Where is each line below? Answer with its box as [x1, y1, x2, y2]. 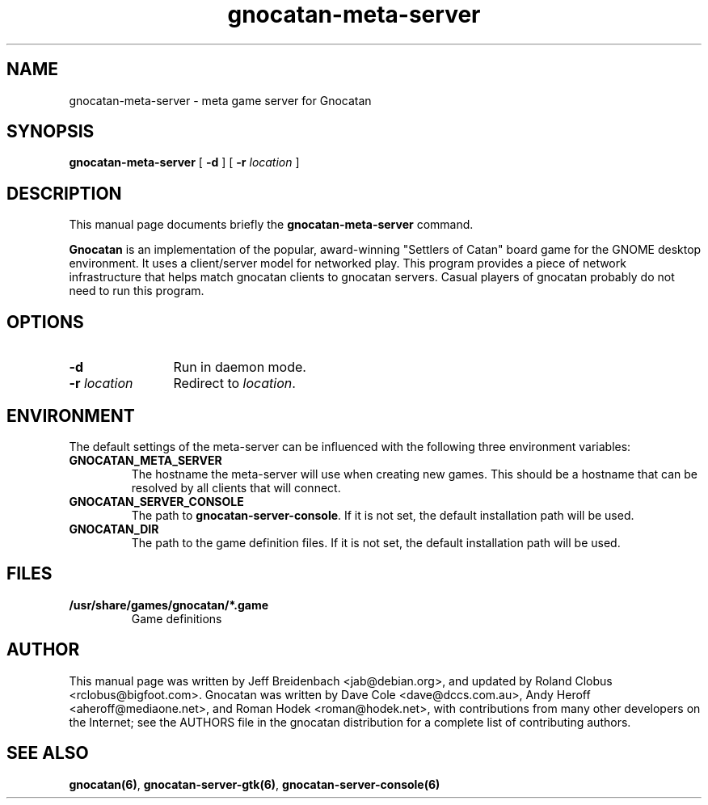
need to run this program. [69, 284, 204, 298]
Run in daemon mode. [173, 359, 306, 376]
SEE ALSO [6, 743, 89, 764]
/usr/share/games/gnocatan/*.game [69, 597, 269, 612]
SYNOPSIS [6, 121, 95, 142]
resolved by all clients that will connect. [131, 480, 341, 495]
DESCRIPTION [6, 183, 122, 204]
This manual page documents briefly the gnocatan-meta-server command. [69, 217, 474, 232]
